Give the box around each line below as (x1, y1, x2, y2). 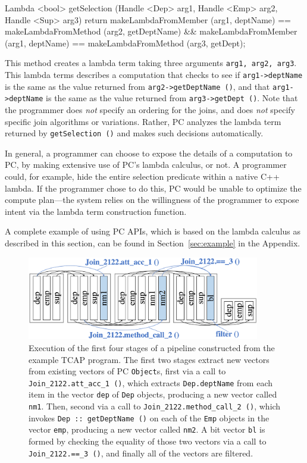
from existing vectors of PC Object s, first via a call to (29, 365, 226, 377)
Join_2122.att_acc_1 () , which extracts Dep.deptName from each (29, 376, 272, 389)
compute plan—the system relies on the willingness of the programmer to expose (5, 193, 299, 206)
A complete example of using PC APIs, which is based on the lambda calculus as (5, 225, 301, 237)
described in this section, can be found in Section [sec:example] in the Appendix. (5, 237, 300, 249)
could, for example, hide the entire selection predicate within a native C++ (5, 170, 280, 183)
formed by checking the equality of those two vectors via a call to (29, 435, 267, 448)
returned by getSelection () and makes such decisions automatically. (5, 127, 264, 139)
